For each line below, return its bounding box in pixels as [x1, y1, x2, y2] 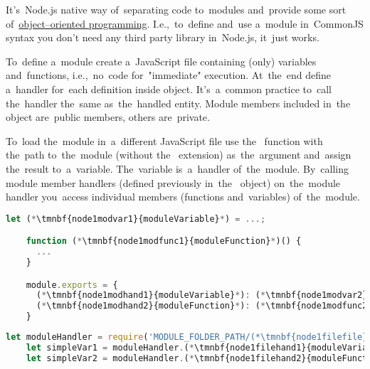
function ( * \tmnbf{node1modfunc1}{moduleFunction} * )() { [26, 236, 302, 247]
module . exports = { [26, 279, 118, 290]
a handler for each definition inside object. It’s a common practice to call [6, 81, 332, 96]
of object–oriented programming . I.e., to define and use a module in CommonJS [6, 16, 364, 31]
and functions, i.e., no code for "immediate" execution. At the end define [6, 68, 332, 82]
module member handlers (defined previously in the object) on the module [6, 175, 341, 190]
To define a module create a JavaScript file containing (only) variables [6, 53, 317, 68]
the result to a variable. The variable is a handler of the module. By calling [6, 161, 349, 176]
